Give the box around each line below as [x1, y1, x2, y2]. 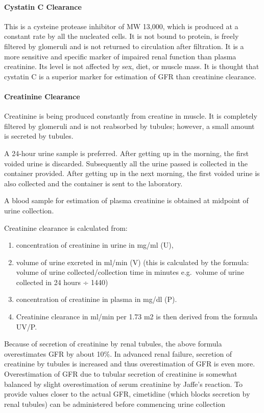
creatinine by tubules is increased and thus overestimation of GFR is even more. [4, 358, 255, 369]
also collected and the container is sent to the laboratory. [4, 178, 183, 188]
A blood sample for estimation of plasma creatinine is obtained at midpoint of [4, 195, 249, 206]
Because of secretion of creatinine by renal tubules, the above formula [4, 338, 222, 349]
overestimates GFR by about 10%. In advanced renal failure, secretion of [4, 348, 232, 359]
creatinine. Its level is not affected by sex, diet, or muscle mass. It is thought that [4, 61, 259, 72]
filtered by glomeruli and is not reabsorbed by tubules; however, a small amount [4, 120, 255, 131]
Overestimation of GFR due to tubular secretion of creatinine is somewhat [4, 368, 237, 379]
